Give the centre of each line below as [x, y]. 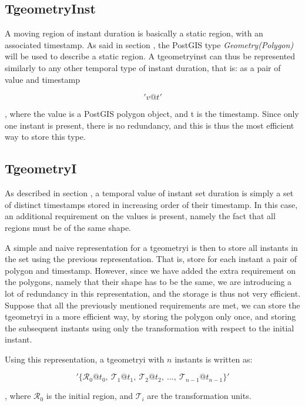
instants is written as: [214, 359]
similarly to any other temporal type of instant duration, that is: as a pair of [143, 67]
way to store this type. [45, 137]
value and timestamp [43, 79]
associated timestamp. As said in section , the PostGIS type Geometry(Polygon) [149, 44]
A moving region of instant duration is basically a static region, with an [134, 33]
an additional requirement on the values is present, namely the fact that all [140, 216]
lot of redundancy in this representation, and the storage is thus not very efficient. [153, 293]
